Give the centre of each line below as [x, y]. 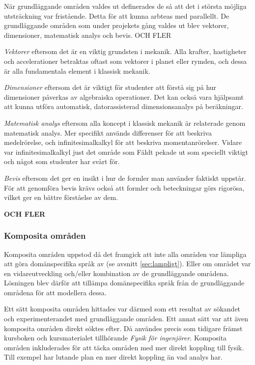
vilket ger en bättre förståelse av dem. [61, 197]
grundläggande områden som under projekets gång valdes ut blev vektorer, [116, 25]
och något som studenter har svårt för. [62, 161]
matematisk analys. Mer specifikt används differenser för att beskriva [108, 132]
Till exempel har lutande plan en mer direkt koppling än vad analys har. [113, 357]
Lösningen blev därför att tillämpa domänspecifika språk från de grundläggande [124, 283]
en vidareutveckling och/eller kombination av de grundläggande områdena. [116, 273]
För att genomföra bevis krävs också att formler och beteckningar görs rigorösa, [124, 187]
